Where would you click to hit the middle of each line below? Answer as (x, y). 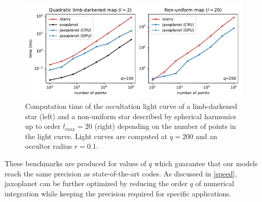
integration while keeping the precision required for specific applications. (118, 193)
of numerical (215, 183)
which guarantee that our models (206, 163)
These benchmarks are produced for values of (75, 163)
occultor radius (49, 146)
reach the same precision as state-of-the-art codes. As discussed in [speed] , (121, 173)
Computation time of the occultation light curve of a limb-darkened (131, 106)
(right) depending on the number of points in (165, 126)
